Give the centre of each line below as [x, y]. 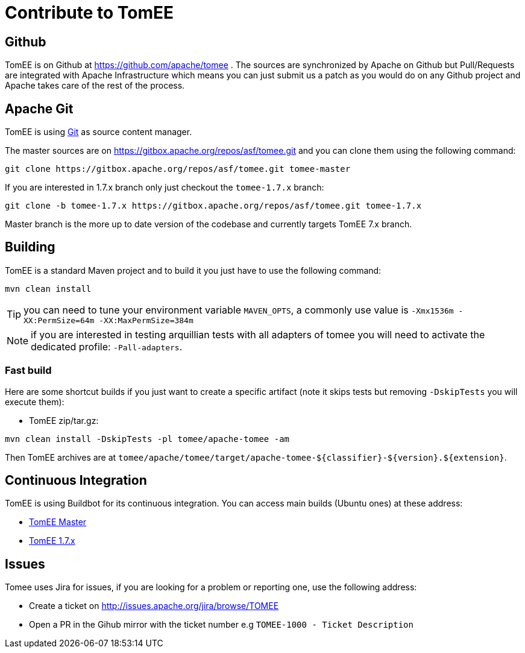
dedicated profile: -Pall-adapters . [107, 346]
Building [30, 247]
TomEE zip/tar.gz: [64, 420]
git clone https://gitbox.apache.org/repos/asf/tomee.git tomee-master [178, 169]
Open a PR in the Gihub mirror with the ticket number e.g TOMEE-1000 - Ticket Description [221, 625]
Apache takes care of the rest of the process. [95, 86]
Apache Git [39, 109]
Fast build [28, 371]
